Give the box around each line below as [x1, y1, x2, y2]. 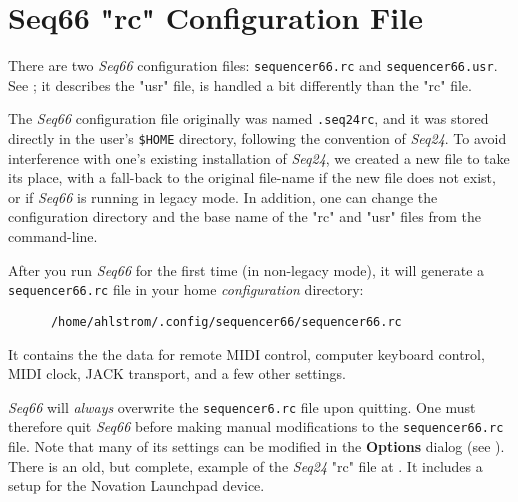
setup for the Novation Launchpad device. [8, 475, 265, 496]
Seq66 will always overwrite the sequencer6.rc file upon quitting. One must [8, 396, 476, 417]
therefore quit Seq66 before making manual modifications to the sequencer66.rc [8, 416, 504, 437]
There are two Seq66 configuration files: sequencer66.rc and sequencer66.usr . [8, 55, 498, 76]
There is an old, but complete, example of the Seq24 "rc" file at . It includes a [8, 455, 483, 476]
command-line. [8, 226, 98, 247]
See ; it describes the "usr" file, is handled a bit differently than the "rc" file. [8, 74, 472, 95]
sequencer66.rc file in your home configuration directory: [8, 279, 364, 300]
